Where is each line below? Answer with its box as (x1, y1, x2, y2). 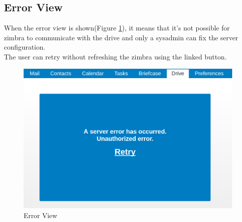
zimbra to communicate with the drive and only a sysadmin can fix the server (4, 32, 238, 42)
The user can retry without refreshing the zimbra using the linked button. (4, 51, 227, 61)
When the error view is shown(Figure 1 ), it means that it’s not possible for (4, 23, 230, 33)
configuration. (4, 42, 46, 52)
